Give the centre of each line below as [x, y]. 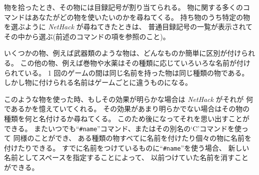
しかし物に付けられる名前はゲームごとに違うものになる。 [98, 82]
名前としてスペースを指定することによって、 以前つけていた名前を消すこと [126, 157]
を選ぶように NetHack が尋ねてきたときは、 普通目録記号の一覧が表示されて [129, 27]
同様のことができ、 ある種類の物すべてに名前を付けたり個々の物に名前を [132, 138]
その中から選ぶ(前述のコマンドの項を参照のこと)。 [87, 36]
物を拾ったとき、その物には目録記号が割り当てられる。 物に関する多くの [124, 7]
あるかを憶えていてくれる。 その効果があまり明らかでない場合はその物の [130, 109]
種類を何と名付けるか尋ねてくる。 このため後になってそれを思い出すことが [127, 118]
